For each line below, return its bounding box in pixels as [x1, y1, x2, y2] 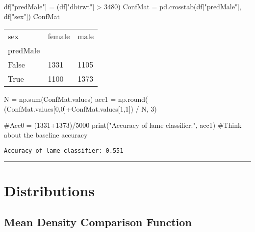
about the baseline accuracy [4, 129, 88, 139]
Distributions [4, 181, 95, 201]
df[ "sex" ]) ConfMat [4, 11, 60, 21]
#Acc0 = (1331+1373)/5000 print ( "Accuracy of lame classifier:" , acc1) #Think [4, 120, 242, 130]
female [48, 30, 70, 42]
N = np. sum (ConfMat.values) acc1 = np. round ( [4, 94, 148, 104]
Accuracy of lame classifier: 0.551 [4, 147, 124, 154]
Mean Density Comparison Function [4, 214, 192, 229]
